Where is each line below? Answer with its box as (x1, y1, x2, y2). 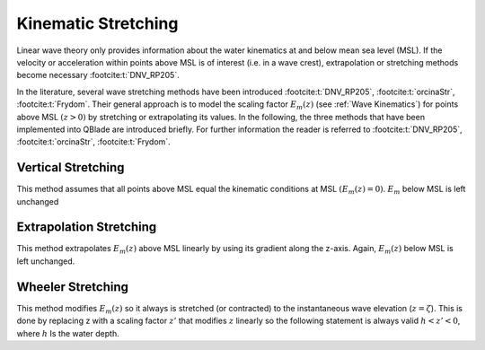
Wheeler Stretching (16, 279, 129, 294)
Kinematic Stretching (16, 13, 179, 33)
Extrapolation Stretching (16, 220, 157, 235)
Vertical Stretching (16, 160, 125, 175)
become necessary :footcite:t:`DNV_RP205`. (16, 70, 180, 81)
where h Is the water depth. (16, 328, 120, 338)
